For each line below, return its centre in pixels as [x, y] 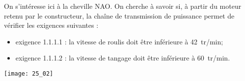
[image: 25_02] [29, 73]
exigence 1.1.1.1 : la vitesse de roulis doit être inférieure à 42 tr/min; [119, 41]
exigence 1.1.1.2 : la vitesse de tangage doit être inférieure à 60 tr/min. [123, 58]
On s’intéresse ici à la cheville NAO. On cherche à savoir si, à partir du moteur [123, 6]
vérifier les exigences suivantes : [51, 25]
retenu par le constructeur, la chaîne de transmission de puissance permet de [119, 15]
